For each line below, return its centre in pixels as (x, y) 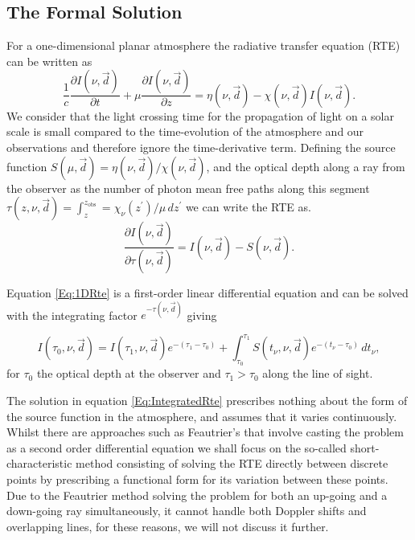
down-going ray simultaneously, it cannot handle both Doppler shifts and (187, 511)
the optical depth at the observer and (129, 373)
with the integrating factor (72, 315)
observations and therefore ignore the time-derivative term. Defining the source (201, 147)
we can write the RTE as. (248, 207)
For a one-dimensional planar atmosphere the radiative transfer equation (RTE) (203, 45)
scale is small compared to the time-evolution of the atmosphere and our (185, 131)
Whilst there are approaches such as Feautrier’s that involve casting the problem (205, 432)
